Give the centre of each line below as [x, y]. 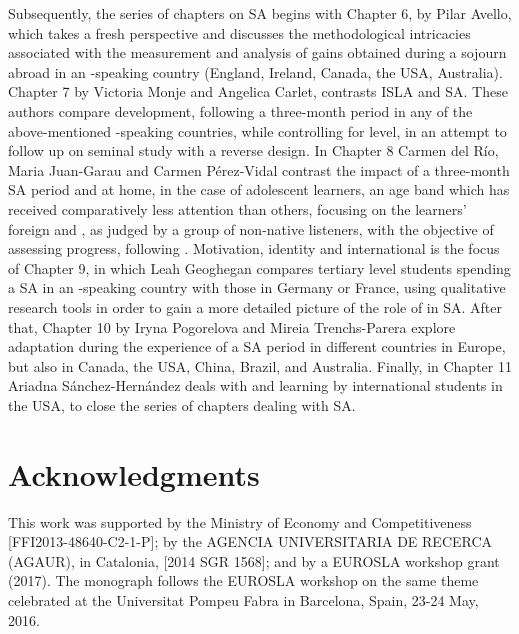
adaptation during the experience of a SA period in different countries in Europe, [257, 346]
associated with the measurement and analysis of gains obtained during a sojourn [257, 52]
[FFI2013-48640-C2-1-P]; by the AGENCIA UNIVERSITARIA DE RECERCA [250, 541]
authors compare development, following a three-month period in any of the [240, 110]
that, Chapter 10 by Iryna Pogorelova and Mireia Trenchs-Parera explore [232, 326]
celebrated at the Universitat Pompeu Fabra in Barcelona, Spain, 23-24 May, [243, 599]
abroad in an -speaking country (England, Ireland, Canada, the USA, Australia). [255, 71]
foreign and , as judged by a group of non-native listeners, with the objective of [251, 228]
